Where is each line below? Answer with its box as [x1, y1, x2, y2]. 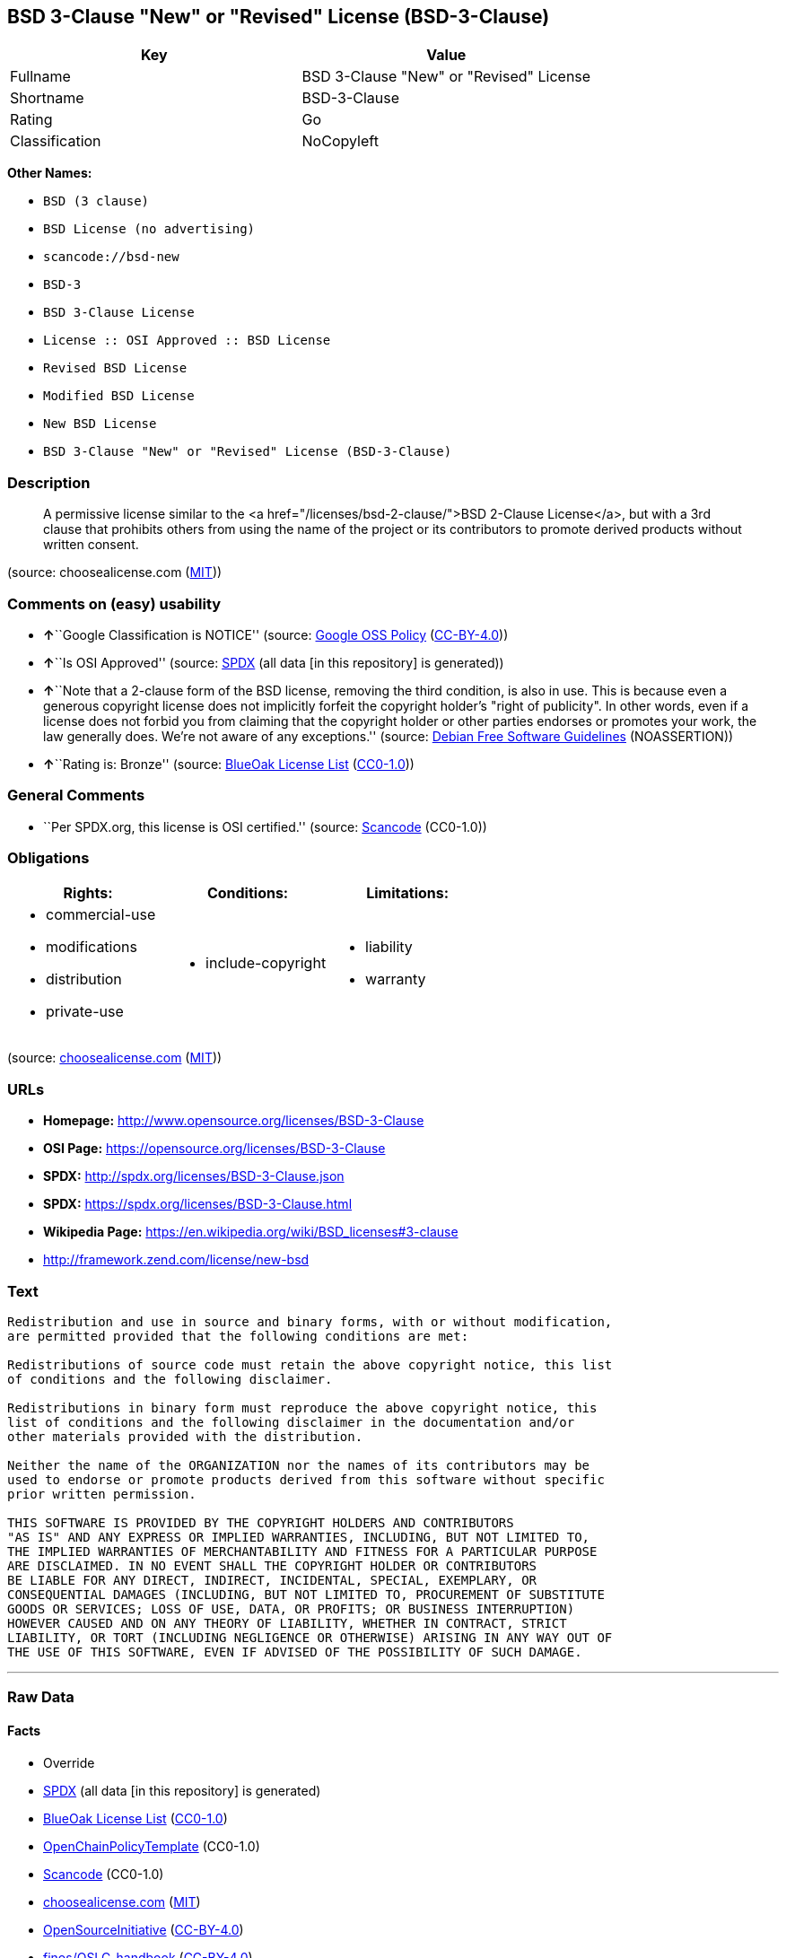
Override [43, 1754, 95, 1770]
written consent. [43, 537, 139, 553]
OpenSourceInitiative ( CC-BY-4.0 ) [43, 1921, 244, 1937]
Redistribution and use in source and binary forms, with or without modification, [7, 1314, 613, 1329]
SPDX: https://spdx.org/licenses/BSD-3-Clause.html [43, 1196, 353, 1212]
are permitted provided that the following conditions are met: [7, 1328, 469, 1343]
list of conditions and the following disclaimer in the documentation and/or [7, 1414, 575, 1429]
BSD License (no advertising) [43, 222, 256, 237]
